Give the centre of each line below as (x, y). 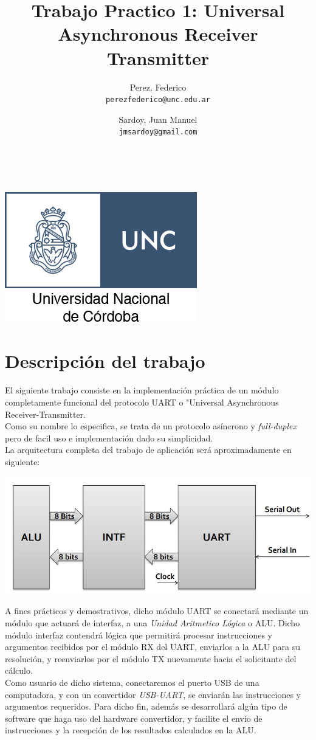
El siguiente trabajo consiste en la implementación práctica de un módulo (142, 390)
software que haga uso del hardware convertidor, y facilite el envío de (134, 718)
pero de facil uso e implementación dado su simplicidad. (109, 437)
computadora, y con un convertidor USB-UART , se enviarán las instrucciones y (153, 694)
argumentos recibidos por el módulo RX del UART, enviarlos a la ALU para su (153, 647)
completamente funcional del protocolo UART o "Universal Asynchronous (142, 402)
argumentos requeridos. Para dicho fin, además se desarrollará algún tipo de (146, 706)
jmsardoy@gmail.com (158, 132)
